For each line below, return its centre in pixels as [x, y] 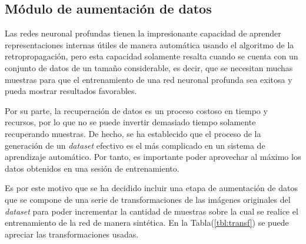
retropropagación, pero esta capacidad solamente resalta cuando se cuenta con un [152, 56]
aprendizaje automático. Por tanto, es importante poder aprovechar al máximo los [153, 157]
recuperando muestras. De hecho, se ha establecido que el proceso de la [133, 133]
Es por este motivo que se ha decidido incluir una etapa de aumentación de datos [151, 188]
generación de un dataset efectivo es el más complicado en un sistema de [135, 145]
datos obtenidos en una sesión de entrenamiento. [92, 168]
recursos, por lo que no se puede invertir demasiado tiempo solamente [130, 122]
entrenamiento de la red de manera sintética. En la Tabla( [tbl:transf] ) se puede [147, 223]
